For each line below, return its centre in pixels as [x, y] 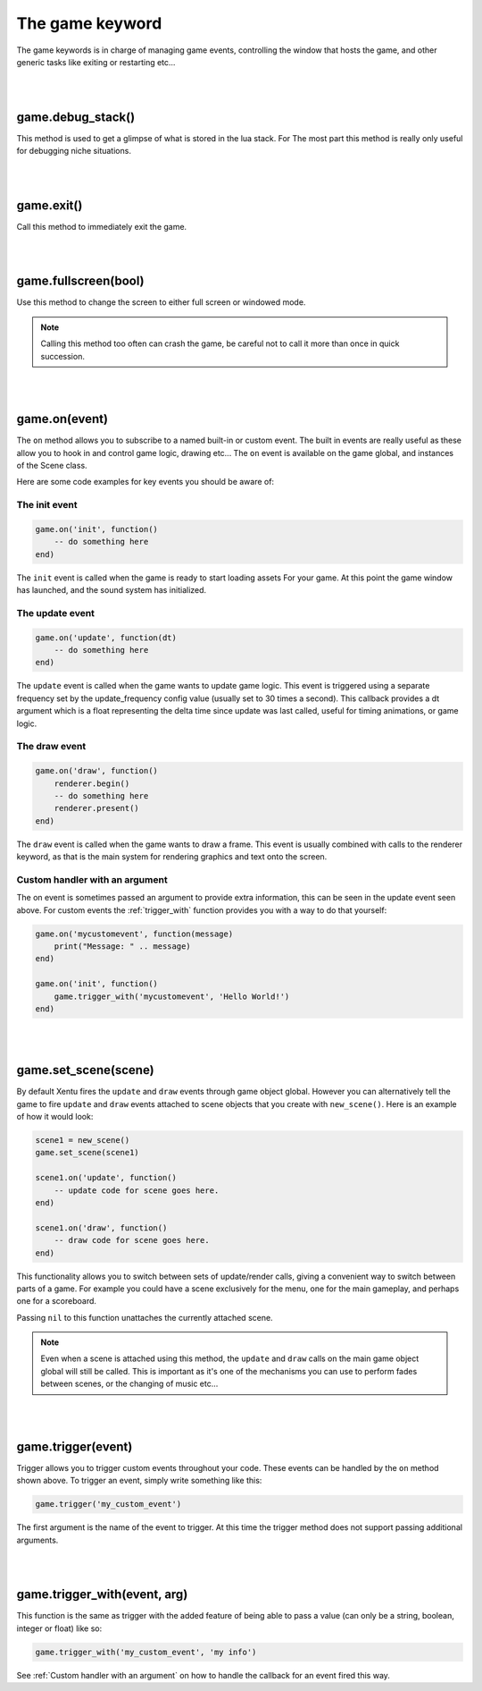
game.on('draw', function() [96, 771]
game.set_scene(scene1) [87, 1153]
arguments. [37, 1540]
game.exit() [50, 205]
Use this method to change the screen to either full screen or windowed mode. [161, 302]
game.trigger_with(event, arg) [102, 1595]
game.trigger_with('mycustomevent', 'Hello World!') [172, 996]
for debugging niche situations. [74, 151]
